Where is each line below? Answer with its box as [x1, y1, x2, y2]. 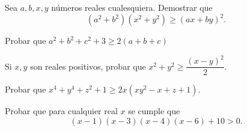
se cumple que [128, 105, 180, 117]
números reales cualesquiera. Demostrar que [51, 1, 213, 13]
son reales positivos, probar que [30, 59, 146, 72]
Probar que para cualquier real [5, 105, 118, 117]
